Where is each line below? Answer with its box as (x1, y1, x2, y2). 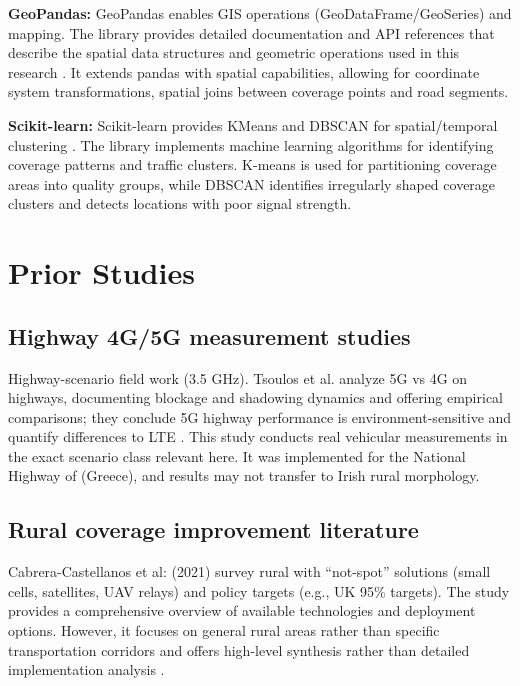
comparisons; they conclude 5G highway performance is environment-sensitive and (8, 406, 512, 427)
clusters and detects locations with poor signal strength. (8, 193, 352, 214)
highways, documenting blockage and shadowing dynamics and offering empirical (8, 387, 503, 408)
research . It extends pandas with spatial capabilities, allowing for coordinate (8, 61, 480, 82)
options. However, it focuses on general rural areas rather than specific (8, 620, 440, 641)
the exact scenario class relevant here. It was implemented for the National (8, 445, 466, 466)
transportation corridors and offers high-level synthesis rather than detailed (8, 639, 470, 660)
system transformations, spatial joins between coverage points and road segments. (8, 81, 509, 102)
